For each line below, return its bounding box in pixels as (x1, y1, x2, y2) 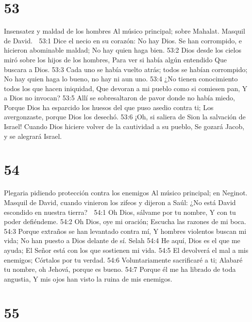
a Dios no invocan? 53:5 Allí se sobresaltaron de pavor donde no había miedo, (4, 93, 235, 103)
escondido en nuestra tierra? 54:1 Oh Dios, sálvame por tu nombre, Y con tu (4, 207, 236, 217)
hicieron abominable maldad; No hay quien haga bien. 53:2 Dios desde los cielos (4, 45, 241, 55)
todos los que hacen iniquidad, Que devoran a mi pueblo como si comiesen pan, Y (4, 83, 248, 93)
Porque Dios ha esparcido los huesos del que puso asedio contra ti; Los (4, 102, 214, 112)
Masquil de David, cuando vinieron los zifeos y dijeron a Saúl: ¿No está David (4, 197, 236, 207)
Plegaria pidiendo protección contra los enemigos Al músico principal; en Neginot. (4, 188, 248, 198)
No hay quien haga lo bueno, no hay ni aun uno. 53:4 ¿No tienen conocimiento (4, 74, 238, 84)
